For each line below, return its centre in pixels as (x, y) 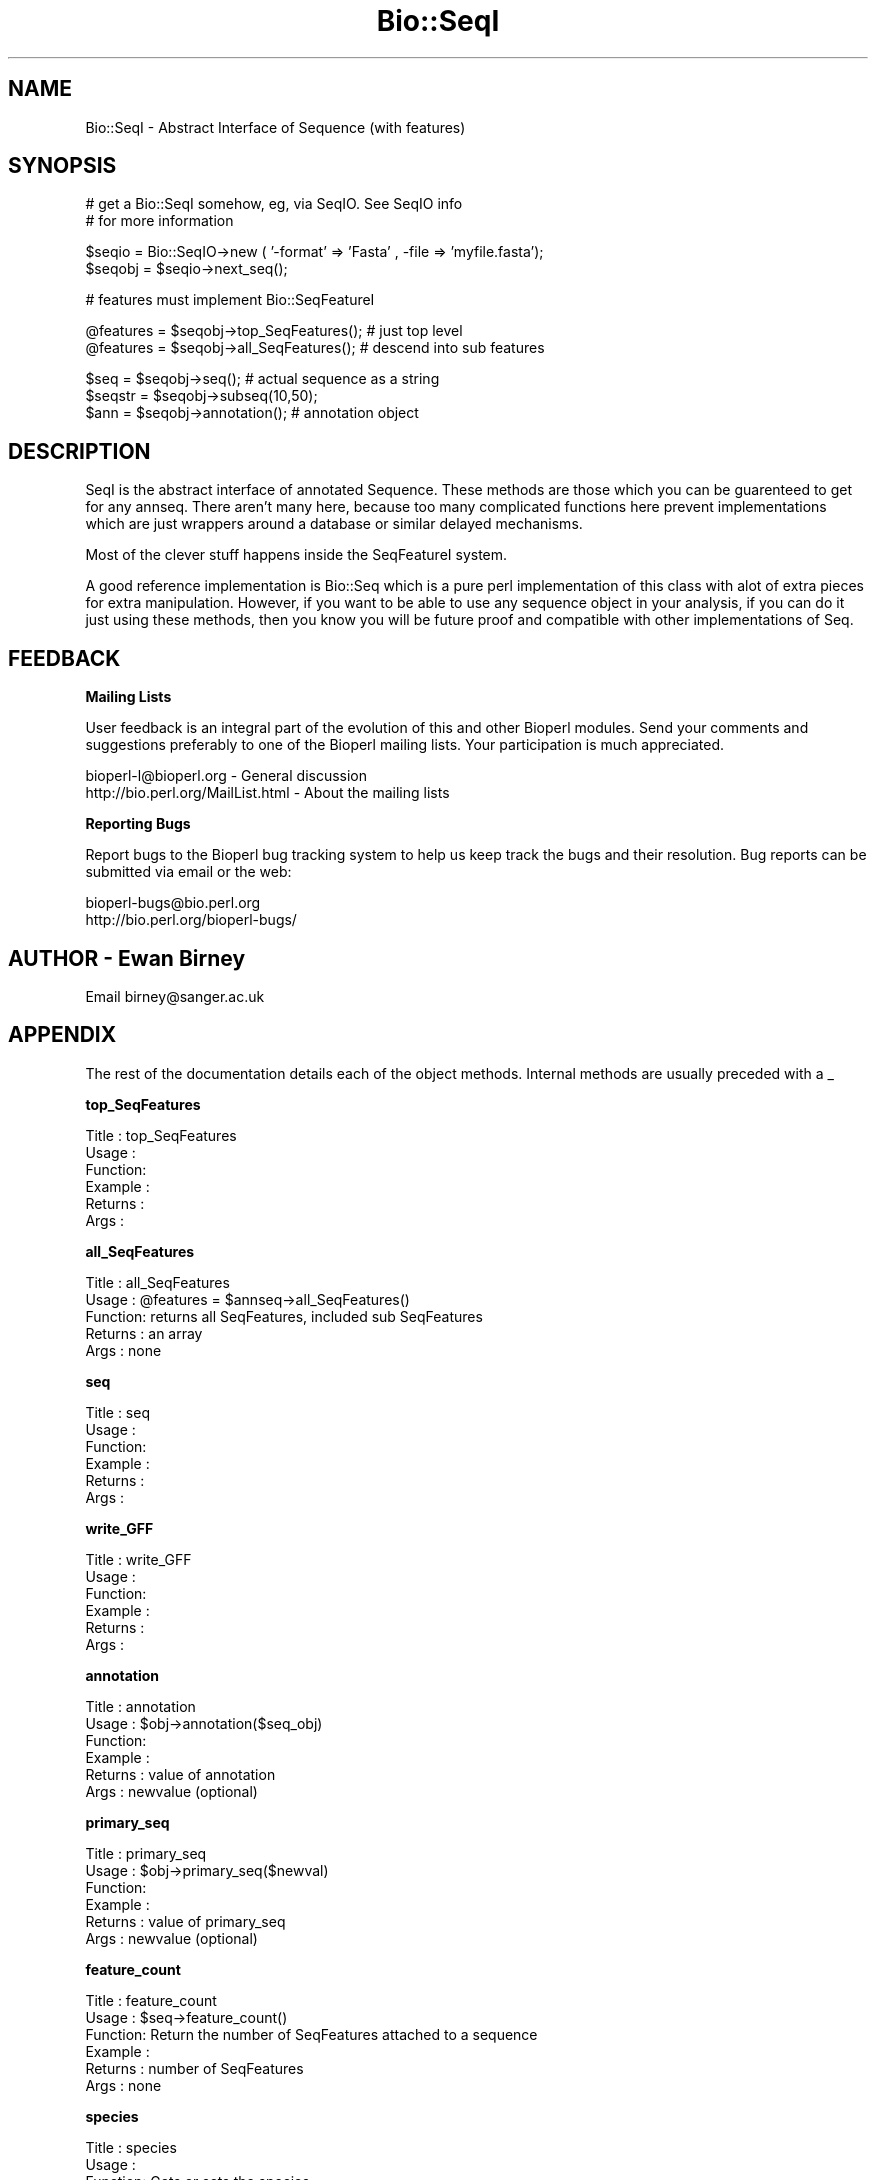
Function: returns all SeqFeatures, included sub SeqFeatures (284, 1316)
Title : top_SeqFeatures (161, 1135)
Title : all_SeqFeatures (157, 1282)
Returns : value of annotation (180, 1774)
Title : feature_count (151, 2000)
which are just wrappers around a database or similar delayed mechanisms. (334, 524)
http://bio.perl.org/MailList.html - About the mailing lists (267, 793)
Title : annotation (140, 1706)
